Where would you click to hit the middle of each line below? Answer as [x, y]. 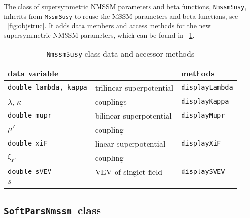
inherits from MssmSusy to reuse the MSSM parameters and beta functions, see [121, 16]
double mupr [30, 115]
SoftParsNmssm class [52, 210]
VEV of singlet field [129, 171]
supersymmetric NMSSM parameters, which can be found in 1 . [99, 35]
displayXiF [201, 143]
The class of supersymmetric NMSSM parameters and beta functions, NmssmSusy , [125, 6]
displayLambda [207, 87]
